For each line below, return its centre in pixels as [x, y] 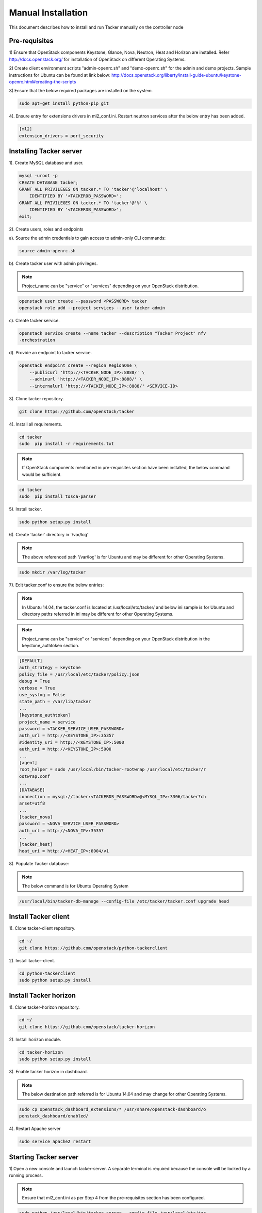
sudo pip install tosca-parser [58, 497]
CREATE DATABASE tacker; [49, 182]
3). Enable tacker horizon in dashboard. [49, 1072]
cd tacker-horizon [41, 1052]
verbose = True [37, 688]
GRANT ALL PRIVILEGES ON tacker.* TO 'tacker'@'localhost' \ [93, 189]
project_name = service [48, 722]
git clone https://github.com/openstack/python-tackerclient [93, 948]
